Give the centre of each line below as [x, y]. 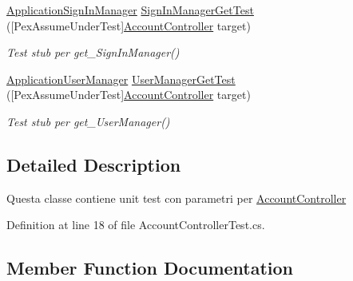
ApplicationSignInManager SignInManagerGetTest [130, 10]
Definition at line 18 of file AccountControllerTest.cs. [136, 225]
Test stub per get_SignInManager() [93, 52]
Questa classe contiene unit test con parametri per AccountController [176, 198]
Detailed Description [94, 164]
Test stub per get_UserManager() [88, 121]
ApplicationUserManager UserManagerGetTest [121, 79]
